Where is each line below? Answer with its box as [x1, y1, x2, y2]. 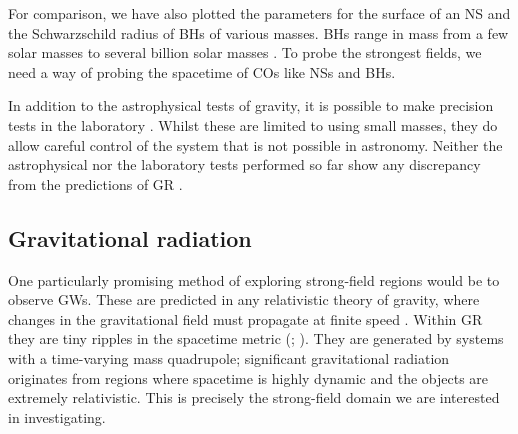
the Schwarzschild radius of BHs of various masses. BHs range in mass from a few [8, 22, 509, 43]
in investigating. [8, 406, 106, 427]
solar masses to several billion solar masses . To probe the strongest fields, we [8, 42, 482, 63]
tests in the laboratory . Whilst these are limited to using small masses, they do [8, 114, 498, 135]
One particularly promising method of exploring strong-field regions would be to [8, 269, 500, 290]
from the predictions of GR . [8, 173, 183, 194]
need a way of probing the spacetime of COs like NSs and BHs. [8, 61, 396, 82]
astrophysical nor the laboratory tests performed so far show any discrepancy [8, 154, 481, 175]
